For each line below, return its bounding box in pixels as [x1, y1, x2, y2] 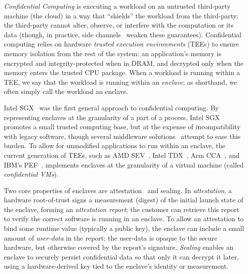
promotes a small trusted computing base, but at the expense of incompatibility [4, 122, 241, 132]
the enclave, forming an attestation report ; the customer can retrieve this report [4, 204, 240, 214]
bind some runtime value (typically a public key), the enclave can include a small [4, 223, 244, 233]
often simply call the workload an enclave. [4, 86, 129, 96]
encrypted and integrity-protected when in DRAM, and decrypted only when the [4, 58, 244, 68]
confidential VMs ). [4, 169, 58, 179]
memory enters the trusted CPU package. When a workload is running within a [4, 67, 240, 77]
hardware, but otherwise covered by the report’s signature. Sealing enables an [4, 242, 233, 252]
